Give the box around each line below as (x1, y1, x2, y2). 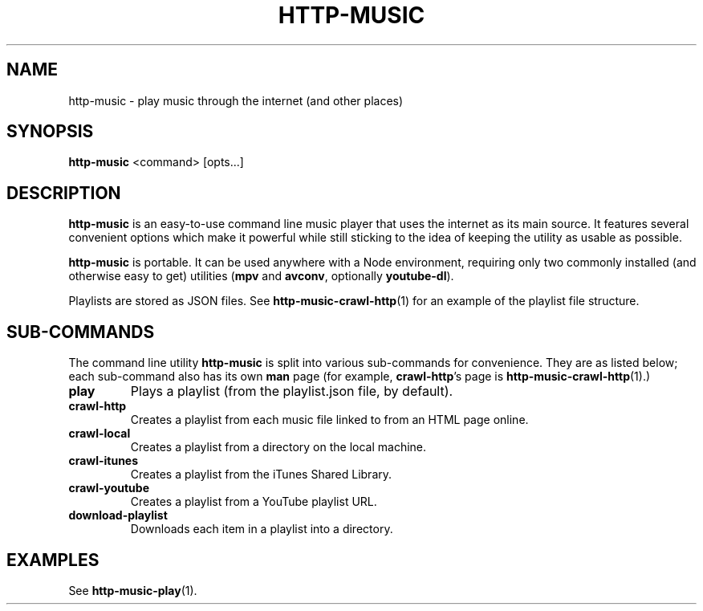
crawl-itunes (68, 454, 139, 468)
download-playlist (68, 508, 168, 523)
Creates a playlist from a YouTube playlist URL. (130, 495, 377, 509)
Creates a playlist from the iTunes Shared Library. (130, 467, 392, 482)
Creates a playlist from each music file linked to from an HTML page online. (130, 413, 529, 427)
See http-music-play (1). (68, 583, 197, 597)
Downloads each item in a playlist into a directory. (130, 522, 393, 536)
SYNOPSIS (6, 121, 94, 142)
